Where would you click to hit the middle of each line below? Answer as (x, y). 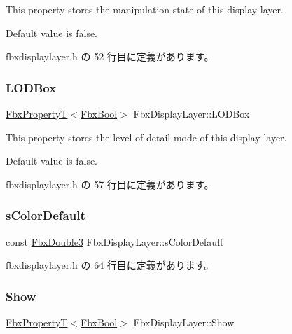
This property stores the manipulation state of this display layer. (145, 9)
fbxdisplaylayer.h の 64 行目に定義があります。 (110, 265)
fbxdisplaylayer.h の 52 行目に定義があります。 (110, 56)
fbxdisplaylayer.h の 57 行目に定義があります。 (110, 184)
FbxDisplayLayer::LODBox (192, 113)
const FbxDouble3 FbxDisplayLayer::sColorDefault (115, 241)
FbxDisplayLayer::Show (184, 322)
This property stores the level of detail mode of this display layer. (146, 137)
